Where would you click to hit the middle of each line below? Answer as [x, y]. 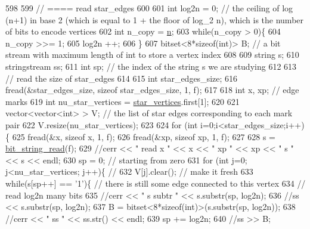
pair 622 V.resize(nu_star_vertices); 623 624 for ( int [102, 124]
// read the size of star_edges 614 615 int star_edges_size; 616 [122, 78]
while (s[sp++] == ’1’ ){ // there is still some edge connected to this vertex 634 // [156, 183]
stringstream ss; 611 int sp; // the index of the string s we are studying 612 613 [151, 66]
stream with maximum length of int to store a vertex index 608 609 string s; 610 [152, 55]
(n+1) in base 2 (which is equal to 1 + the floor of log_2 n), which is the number [155, 19]
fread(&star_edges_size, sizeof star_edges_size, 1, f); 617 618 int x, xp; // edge [152, 90]
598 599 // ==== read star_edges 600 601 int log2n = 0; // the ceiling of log [149, 8]
